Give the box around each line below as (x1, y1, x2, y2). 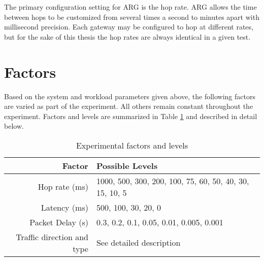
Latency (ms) (41, 201, 88, 213)
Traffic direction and (16, 230, 88, 243)
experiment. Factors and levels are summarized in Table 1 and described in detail (4, 110, 257, 121)
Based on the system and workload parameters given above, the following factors (4, 91, 255, 101)
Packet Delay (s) (29, 216, 88, 228)
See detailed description (96, 237, 181, 249)
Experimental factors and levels (76, 139, 188, 151)
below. (4, 121, 24, 131)
